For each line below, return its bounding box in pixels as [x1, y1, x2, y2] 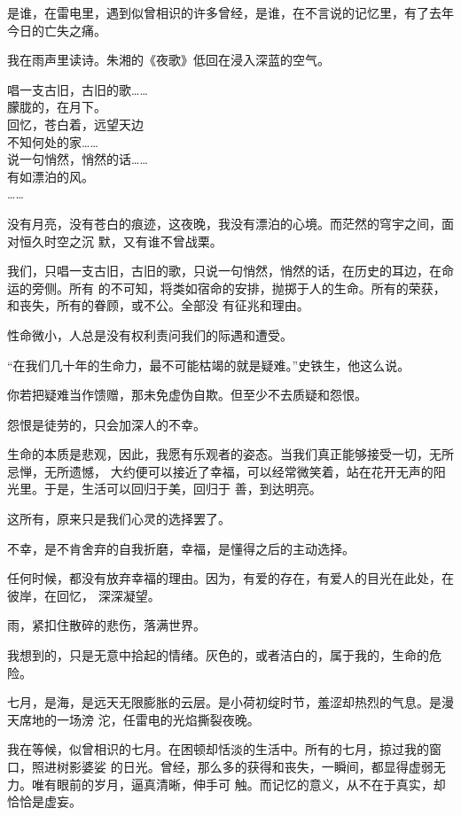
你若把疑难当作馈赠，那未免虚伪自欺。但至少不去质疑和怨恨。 [7, 385, 367, 404]
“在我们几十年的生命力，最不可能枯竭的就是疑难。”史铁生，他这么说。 [7, 355, 410, 374]
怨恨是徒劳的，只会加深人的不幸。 [7, 415, 206, 433]
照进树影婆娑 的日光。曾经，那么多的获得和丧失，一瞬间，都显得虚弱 [31, 758, 434, 775]
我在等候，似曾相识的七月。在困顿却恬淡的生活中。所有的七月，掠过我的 [7, 740, 429, 758]
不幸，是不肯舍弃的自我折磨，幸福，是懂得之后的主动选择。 [7, 539, 355, 557]
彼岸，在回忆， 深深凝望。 [7, 586, 160, 604]
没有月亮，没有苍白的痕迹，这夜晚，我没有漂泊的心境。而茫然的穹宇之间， [7, 214, 441, 232]
